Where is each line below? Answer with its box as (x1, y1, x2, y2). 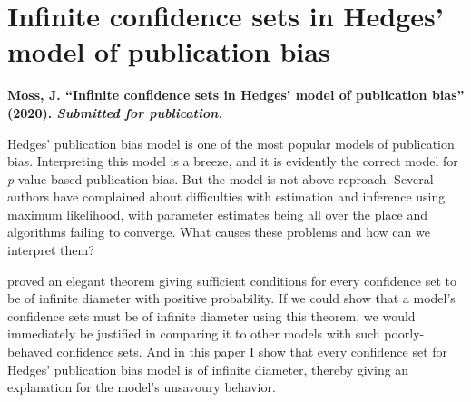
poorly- (384, 324, 425, 343)
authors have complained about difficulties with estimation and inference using (7, 187, 446, 206)
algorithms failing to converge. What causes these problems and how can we (7, 222, 430, 241)
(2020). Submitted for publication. (7, 103, 223, 122)
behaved (7, 342, 53, 361)
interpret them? (7, 240, 94, 260)
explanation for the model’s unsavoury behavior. (7, 377, 276, 397)
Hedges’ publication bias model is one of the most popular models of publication (7, 133, 455, 152)
